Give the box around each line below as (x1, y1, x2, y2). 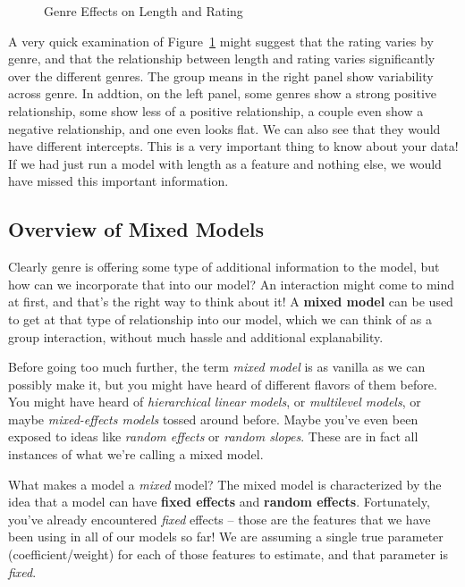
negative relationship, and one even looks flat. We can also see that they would (8, 119, 441, 138)
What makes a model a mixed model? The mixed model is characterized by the (8, 474, 442, 493)
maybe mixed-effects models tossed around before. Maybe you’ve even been (8, 409, 418, 428)
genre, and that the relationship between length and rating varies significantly (8, 49, 435, 68)
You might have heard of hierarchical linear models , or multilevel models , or (8, 392, 421, 411)
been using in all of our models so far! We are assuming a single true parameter (8, 527, 444, 546)
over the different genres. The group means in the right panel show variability (8, 66, 434, 85)
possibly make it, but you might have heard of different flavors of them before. (8, 374, 437, 393)
